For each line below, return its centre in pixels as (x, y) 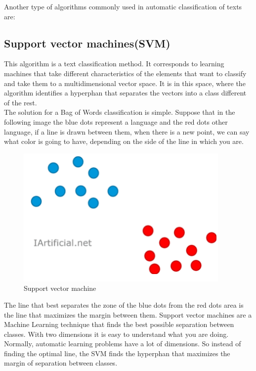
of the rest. (21, 102)
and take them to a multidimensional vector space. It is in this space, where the (125, 83)
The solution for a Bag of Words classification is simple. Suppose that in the (120, 112)
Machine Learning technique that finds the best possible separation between (119, 324)
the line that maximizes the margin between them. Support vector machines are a (128, 314)
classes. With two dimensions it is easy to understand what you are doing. (116, 334)
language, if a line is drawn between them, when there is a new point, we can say (127, 131)
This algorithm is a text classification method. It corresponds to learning (114, 64)
